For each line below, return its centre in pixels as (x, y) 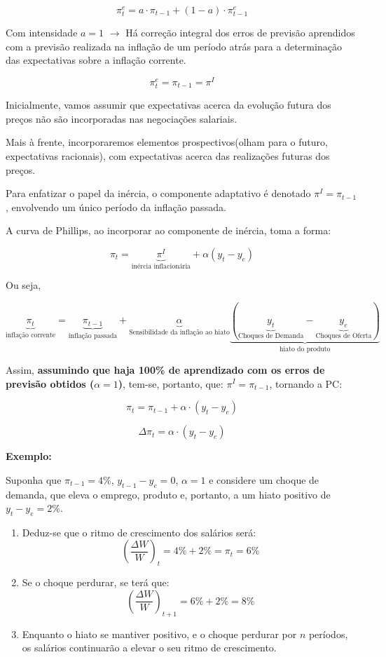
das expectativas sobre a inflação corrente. (96, 60)
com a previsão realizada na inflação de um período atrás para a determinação (174, 46)
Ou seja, (23, 285)
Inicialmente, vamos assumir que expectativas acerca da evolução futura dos (168, 105)
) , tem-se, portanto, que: (171, 383)
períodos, (328, 634)
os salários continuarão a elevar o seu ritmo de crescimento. (149, 648)
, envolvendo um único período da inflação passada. (116, 206)
